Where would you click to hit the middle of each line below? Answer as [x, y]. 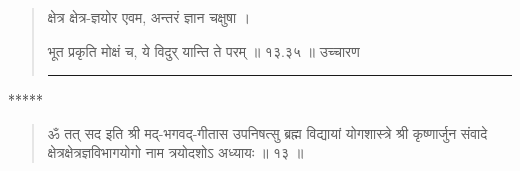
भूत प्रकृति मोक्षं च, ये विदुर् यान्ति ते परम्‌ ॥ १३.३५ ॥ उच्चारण [203, 50]
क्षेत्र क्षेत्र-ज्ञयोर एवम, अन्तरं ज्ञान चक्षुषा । [149, 17]
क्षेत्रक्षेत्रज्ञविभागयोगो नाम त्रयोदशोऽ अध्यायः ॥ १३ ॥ [175, 152]
